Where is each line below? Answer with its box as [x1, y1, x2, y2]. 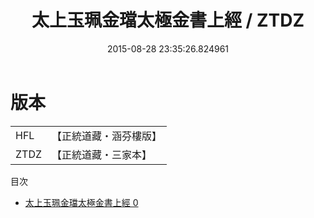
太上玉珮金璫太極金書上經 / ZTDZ [31, 9, 305, 32]
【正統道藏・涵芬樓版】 [51, 129, 163, 143]
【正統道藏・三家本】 [51, 147, 153, 161]
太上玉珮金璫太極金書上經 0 [24, 196, 139, 208]
